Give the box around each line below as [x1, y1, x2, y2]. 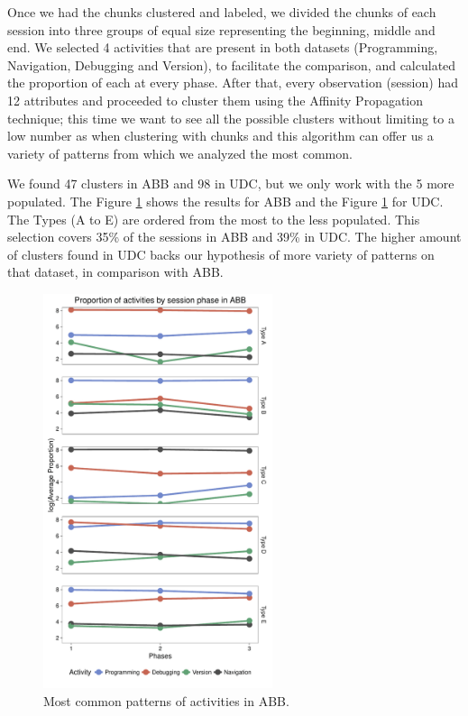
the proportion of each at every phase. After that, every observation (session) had [7, 73, 458, 92]
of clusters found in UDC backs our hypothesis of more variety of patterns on [7, 244, 435, 263]
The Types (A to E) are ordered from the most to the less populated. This [7, 209, 420, 228]
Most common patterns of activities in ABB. [43, 691, 289, 710]
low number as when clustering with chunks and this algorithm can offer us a [7, 126, 434, 145]
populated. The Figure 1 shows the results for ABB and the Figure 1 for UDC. [7, 191, 444, 210]
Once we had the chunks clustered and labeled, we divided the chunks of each [7, 3, 436, 21]
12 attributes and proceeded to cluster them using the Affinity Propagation [7, 90, 424, 109]
